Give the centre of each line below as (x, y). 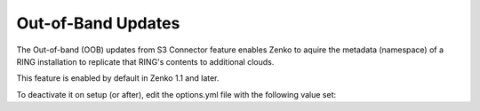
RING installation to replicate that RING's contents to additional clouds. (145, 61)
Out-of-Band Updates (98, 23)
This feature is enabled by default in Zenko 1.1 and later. (118, 78)
